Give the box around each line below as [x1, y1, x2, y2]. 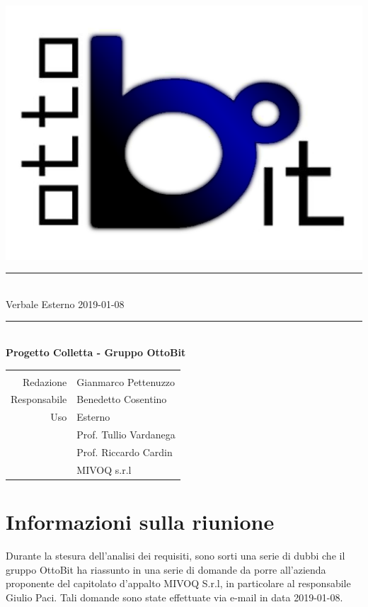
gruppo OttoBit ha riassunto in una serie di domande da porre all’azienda [6, 562, 326, 577]
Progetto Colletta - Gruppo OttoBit [6, 344, 186, 359]
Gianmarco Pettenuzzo [76, 374, 176, 389]
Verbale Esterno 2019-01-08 [6, 296, 125, 311]
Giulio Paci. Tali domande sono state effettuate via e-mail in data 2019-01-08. [6, 589, 343, 604]
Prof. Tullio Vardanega [76, 427, 176, 442]
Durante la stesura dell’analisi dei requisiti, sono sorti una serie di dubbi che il [6, 548, 345, 563]
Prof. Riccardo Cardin [76, 444, 173, 459]
